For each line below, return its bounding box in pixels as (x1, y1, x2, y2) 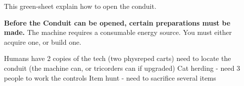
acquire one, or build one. (4, 36, 82, 47)
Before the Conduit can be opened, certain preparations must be (4, 17, 231, 28)
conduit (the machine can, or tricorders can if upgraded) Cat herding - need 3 (4, 62, 241, 73)
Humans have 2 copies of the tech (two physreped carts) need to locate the (4, 53, 231, 63)
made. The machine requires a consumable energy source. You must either (4, 27, 232, 37)
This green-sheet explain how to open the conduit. (4, 1, 156, 11)
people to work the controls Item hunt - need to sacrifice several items (4, 72, 216, 83)
